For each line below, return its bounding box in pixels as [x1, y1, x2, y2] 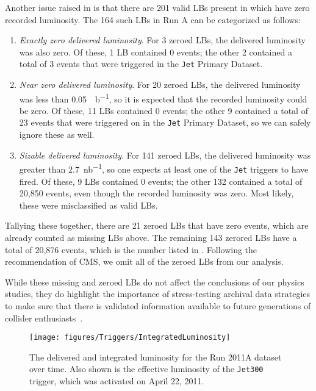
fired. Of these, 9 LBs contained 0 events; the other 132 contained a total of [19, 174, 303, 187]
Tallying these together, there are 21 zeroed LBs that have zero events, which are [5, 219, 309, 232]
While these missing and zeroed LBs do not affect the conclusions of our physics [5, 275, 304, 288]
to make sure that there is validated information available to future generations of [5, 299, 311, 312]
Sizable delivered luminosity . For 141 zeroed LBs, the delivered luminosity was [19, 148, 311, 161]
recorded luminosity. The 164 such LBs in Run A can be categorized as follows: [5, 13, 301, 26]
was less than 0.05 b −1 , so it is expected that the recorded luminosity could [19, 90, 307, 105]
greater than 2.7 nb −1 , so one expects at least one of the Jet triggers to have [19, 161, 309, 175]
